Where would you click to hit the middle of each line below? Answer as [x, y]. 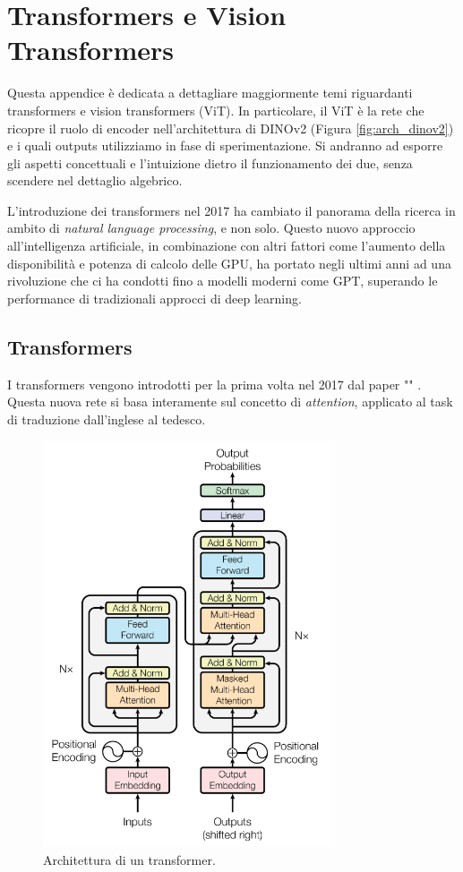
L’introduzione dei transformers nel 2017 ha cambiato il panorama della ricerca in [231, 210]
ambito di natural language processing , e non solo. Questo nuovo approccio [211, 228]
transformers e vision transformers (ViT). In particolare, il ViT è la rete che [216, 110]
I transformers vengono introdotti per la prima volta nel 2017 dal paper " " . [214, 384]
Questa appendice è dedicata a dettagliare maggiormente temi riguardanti [210, 93]
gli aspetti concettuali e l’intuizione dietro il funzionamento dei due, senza [210, 162]
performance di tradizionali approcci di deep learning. [154, 298]
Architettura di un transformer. [129, 859]
